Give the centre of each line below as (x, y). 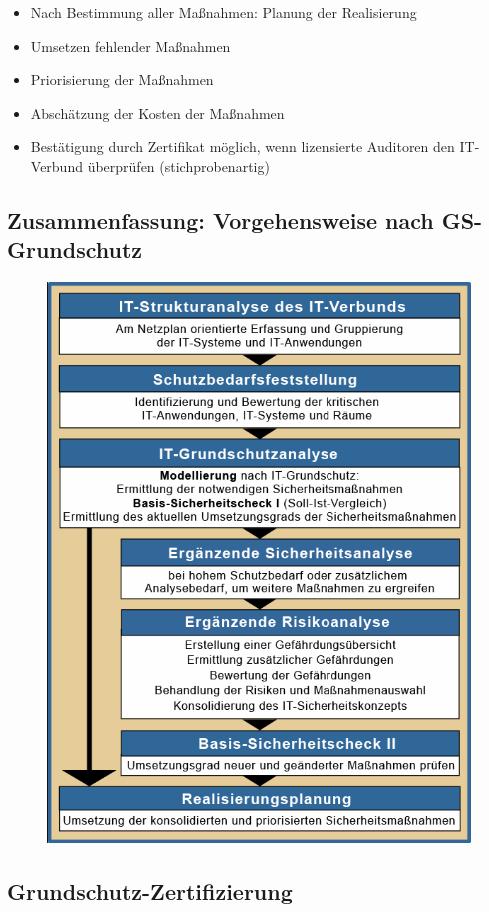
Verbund (56, 165)
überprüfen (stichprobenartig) (178, 165)
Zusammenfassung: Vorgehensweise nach (220, 219)
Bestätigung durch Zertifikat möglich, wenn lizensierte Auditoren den (242, 146)
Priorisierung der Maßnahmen (122, 79)
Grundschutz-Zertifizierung (150, 890)
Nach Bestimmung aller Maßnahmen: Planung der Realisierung (223, 12)
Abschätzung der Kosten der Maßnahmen (157, 112)
